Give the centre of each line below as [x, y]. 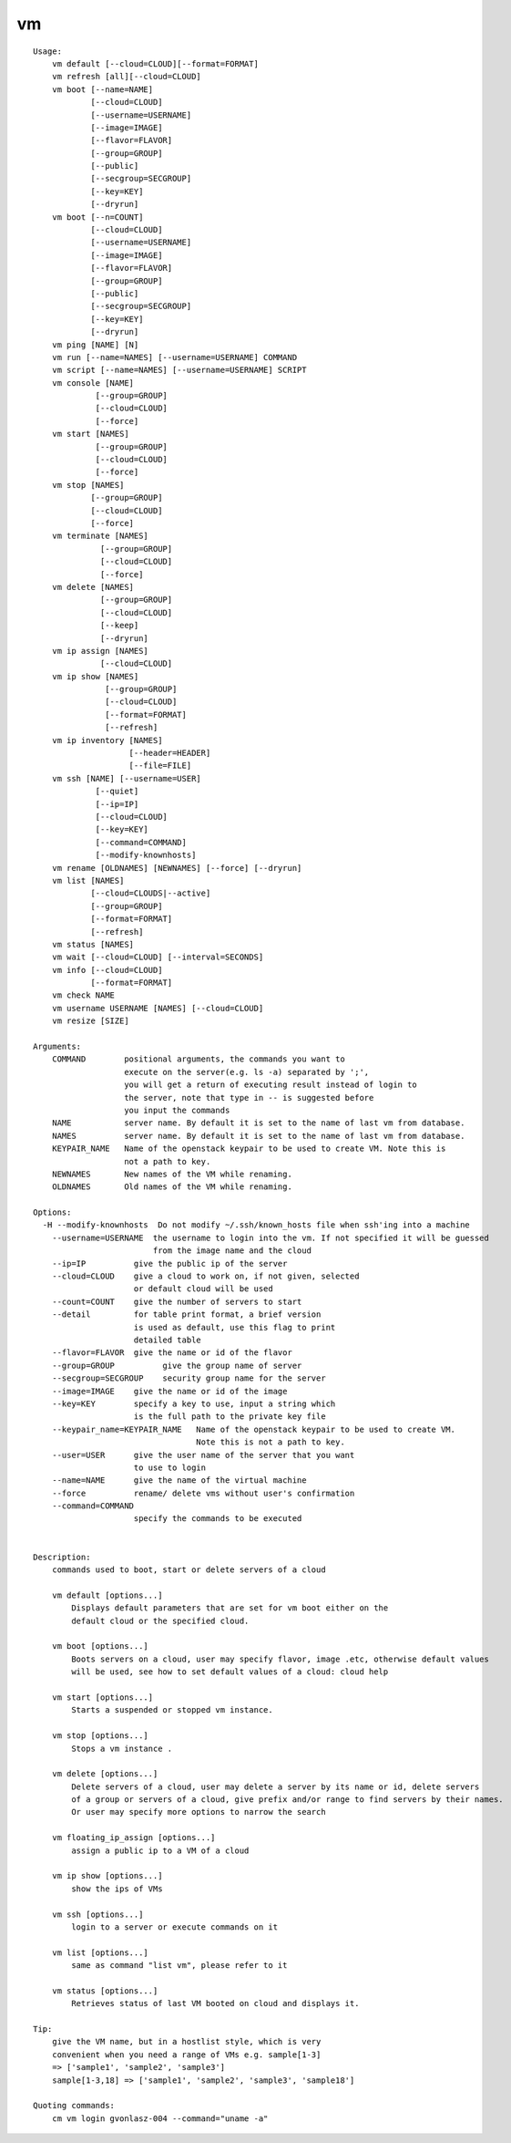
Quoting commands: [74, 2106]
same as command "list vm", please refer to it [179, 1966]
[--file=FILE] [160, 766]
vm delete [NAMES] [93, 587]
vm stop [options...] [100, 1736]
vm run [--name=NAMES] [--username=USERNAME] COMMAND [174, 357]
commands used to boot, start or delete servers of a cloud [189, 1570]
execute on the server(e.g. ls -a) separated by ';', [247, 1072]
